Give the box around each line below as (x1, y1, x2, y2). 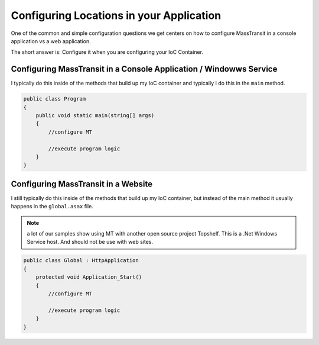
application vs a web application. (11, 37, 91, 44)
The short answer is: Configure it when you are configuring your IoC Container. (11, 49, 204, 56)
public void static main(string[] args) (35, 112, 155, 118)
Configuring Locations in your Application (11, 9, 222, 22)
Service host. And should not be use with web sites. (27, 238, 154, 246)
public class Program (23, 95, 86, 102)
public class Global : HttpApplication (23, 257, 139, 264)
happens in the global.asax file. (11, 203, 94, 210)
